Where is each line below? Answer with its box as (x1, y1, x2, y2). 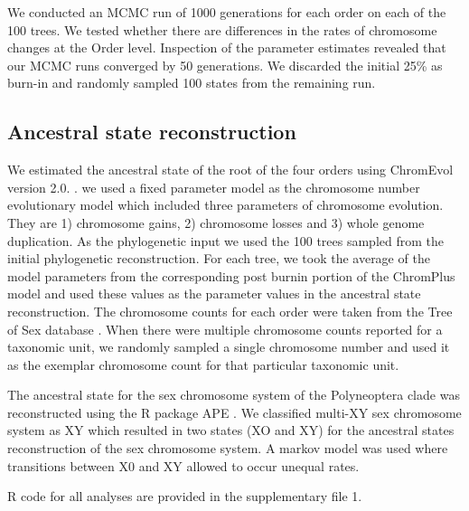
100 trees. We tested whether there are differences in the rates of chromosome (7, 20, 437, 39)
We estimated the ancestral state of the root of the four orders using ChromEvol (7, 160, 454, 179)
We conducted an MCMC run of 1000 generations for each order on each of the (7, 3, 446, 21)
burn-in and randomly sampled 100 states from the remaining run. (7, 73, 376, 92)
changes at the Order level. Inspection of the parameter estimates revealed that (7, 38, 446, 57)
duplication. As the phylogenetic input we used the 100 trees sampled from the (7, 231, 444, 250)
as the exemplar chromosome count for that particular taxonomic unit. (7, 355, 399, 374)
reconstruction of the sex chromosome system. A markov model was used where (7, 439, 448, 458)
